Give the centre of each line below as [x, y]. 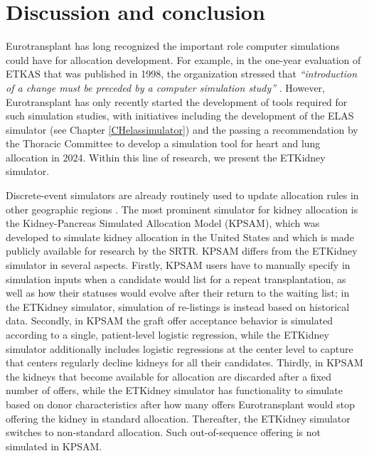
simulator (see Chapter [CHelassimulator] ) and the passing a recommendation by [182, 129]
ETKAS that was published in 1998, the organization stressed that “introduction [182, 74]
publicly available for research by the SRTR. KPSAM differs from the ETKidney [182, 251]
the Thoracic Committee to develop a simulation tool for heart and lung [163, 143]
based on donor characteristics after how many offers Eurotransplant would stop [180, 404]
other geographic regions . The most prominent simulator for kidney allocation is [182, 209]
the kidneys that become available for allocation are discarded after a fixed [169, 376]
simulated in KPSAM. [54, 446]
